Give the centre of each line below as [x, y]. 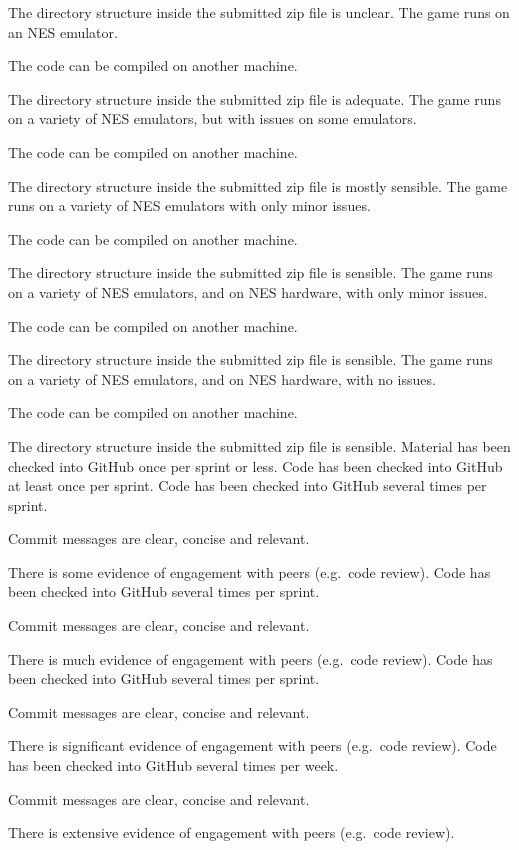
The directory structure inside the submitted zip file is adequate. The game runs [254, 98]
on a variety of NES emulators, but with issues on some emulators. [212, 118]
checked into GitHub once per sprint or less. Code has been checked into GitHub [255, 465]
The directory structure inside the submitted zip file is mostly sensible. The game [258, 185]
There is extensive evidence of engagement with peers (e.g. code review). [231, 832]
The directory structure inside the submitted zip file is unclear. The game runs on [259, 12]
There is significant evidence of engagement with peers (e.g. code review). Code [252, 745]
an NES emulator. [63, 31]
